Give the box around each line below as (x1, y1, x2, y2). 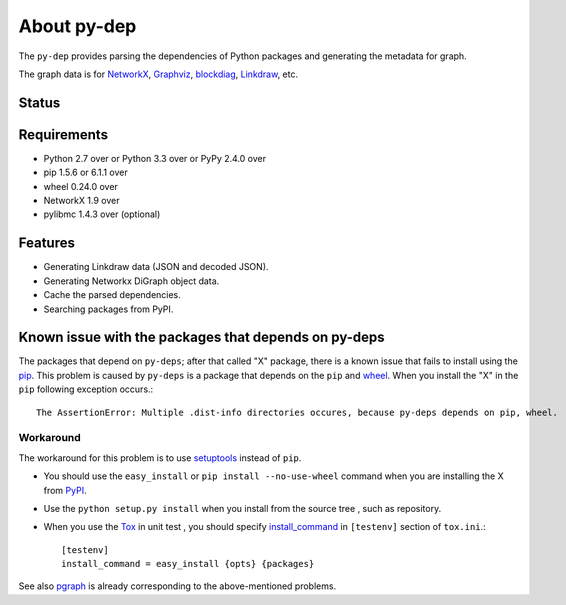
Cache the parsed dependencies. (43, 289, 182, 301)
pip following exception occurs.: (18, 383, 154, 395)
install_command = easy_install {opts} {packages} (61, 558, 315, 570)
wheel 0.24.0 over (43, 180, 119, 192)
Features (18, 235, 75, 252)
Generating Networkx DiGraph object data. (43, 275, 220, 287)
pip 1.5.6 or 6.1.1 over (43, 166, 129, 179)
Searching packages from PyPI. (43, 303, 174, 315)
